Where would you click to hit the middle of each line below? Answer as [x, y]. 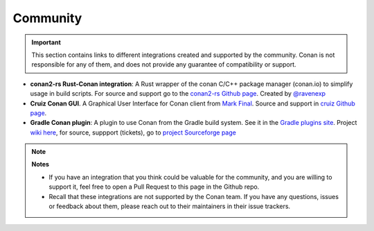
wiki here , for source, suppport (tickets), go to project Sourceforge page [133, 132]
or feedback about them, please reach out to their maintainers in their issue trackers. [170, 206]
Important [46, 42]
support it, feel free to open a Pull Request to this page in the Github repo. [154, 187]
